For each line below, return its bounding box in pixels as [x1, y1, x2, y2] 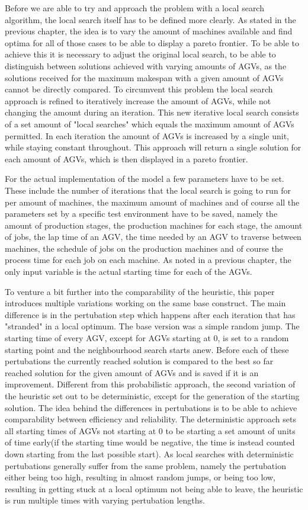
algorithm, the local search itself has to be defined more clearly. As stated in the [5, 13, 296, 25]
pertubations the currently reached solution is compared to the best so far [5, 355, 274, 367]
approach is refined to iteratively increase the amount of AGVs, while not [5, 94, 271, 107]
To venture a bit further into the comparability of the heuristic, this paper [5, 285, 275, 297]
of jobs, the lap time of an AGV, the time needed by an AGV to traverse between [5, 230, 301, 243]
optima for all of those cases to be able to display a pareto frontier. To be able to [5, 36, 300, 49]
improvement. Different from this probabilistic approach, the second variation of [5, 378, 296, 390]
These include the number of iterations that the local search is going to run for [5, 184, 291, 196]
